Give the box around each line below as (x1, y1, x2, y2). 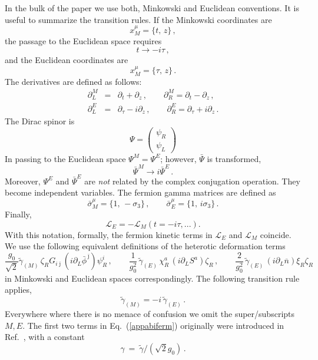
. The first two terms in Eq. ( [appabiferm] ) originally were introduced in (22, 319, 284, 331)
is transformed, (207, 152, 261, 164)
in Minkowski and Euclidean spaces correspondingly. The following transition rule (5, 272, 300, 284)
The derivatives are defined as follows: (5, 75, 142, 87)
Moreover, (5, 174, 41, 187)
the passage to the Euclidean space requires (5, 35, 162, 47)
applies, (5, 283, 32, 296)
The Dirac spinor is (5, 115, 75, 127)
